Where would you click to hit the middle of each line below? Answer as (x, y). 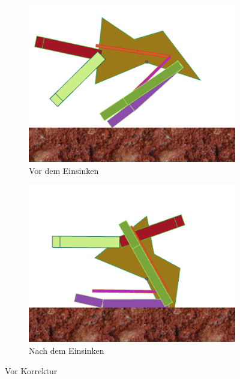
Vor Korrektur (31, 370)
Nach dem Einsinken (67, 350)
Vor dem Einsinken (64, 170)
